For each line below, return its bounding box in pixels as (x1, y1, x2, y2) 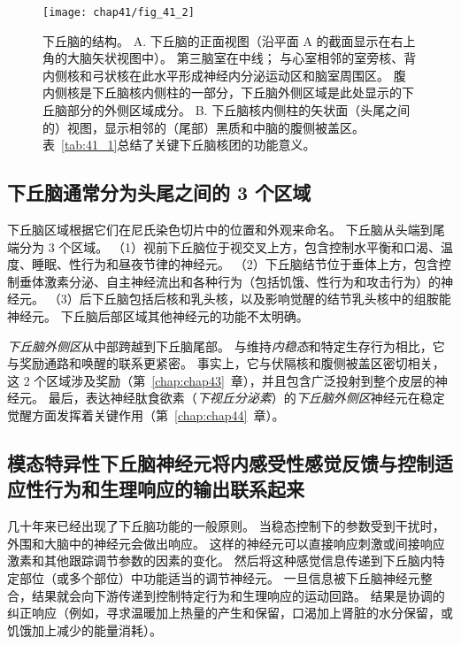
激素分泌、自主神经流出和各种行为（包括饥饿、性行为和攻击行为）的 (43, 272, 441, 290)
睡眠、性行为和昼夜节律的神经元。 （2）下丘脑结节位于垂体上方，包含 (31, 255, 439, 273)
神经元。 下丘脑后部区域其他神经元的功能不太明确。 (7, 306, 309, 325)
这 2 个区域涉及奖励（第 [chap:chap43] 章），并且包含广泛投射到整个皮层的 (7, 371, 435, 389)
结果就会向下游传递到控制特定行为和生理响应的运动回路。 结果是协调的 (31, 586, 445, 604)
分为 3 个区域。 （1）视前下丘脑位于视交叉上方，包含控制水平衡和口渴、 (19, 237, 441, 256)
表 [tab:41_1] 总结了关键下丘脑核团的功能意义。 (42, 135, 316, 154)
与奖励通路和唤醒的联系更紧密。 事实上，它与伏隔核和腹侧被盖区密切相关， (7, 354, 445, 372)
